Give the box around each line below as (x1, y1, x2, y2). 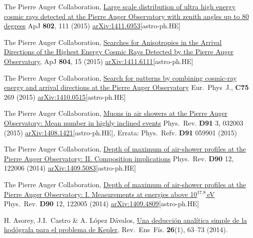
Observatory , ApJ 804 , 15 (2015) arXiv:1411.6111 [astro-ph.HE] (4, 56, 193, 66)
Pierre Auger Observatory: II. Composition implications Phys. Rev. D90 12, (4, 153, 234, 163)
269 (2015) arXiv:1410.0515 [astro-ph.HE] (4, 91, 126, 102)
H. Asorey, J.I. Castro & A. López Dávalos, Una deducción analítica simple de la (4, 215, 247, 225)
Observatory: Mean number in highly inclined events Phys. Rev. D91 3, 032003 (4, 117, 244, 128)
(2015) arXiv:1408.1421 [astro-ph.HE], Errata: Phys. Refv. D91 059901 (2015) (4, 127, 237, 137)
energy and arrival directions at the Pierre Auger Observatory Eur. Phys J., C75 (4, 82, 249, 92)
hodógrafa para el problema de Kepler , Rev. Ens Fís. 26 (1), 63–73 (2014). (4, 224, 228, 235)
